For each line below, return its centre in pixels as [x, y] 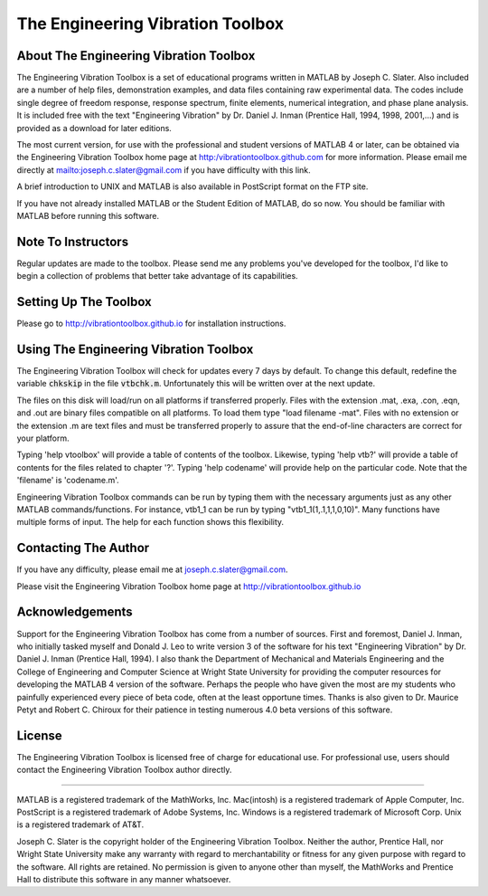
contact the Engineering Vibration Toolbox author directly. [124, 770]
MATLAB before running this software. [88, 215]
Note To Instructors [73, 241]
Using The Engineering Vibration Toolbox [135, 349]
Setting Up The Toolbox [84, 302]
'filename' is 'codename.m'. [68, 481]
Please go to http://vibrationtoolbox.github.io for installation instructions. [151, 324]
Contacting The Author [83, 548]
